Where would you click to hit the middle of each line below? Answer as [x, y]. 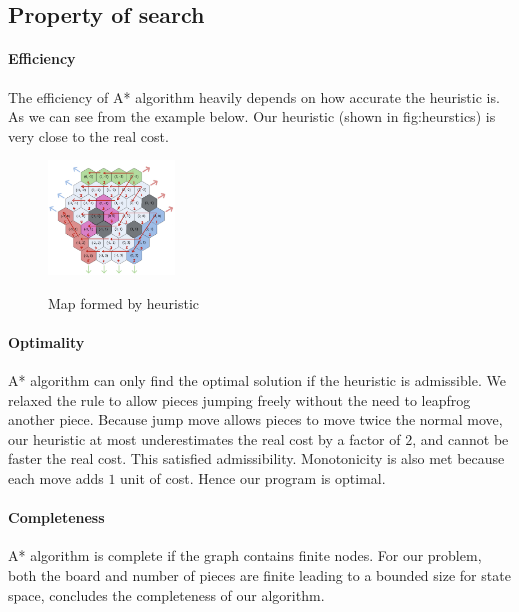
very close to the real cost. [88, 135]
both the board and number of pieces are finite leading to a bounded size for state [259, 575]
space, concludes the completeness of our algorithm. [166, 594]
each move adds [56, 478]
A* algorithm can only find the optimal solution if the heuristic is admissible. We [257, 380]
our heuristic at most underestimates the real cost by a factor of [204, 438]
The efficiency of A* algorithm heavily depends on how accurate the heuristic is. [254, 96]
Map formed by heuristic [124, 302]
